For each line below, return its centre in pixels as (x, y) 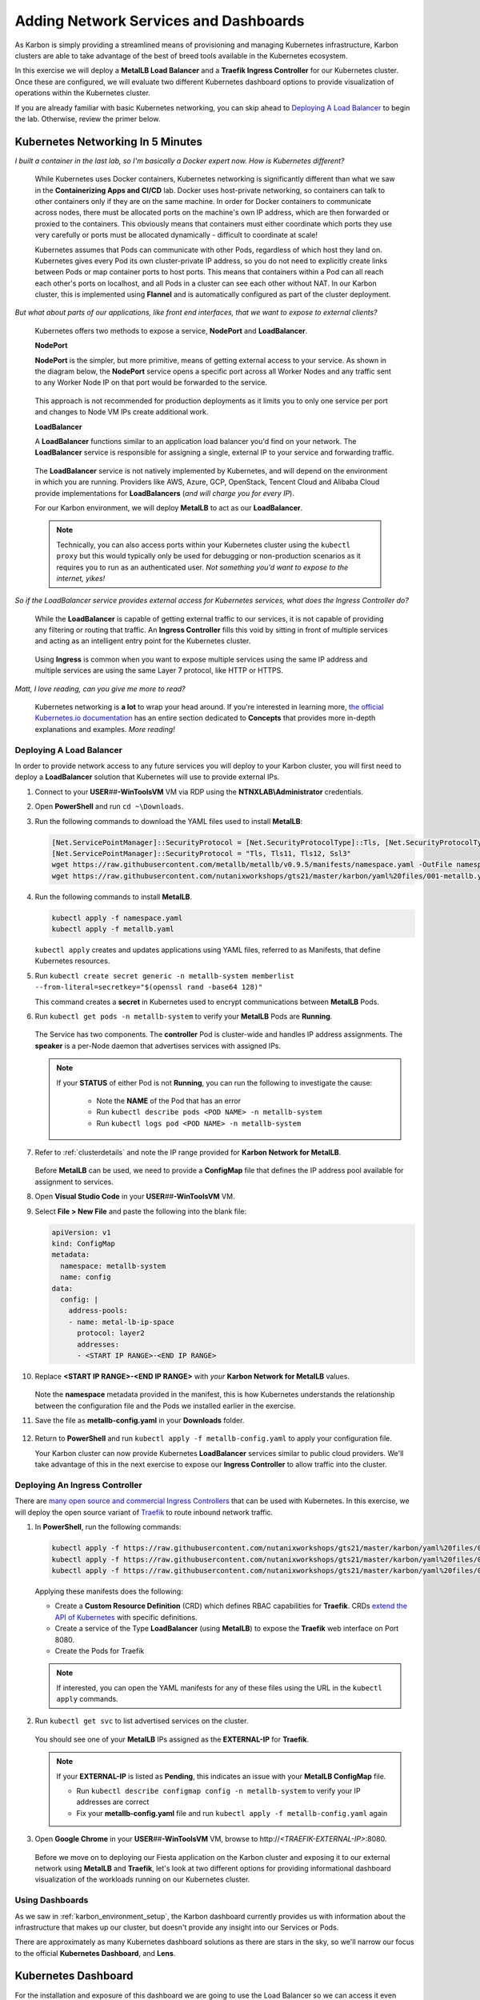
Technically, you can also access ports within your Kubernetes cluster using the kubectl (204, 545)
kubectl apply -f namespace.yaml (117, 918)
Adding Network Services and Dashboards (160, 21)
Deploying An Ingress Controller (79, 1486)
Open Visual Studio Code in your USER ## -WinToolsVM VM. (135, 1197)
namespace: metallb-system (113, 1266)
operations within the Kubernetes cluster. (83, 93)
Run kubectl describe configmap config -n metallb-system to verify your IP (218, 1791)
